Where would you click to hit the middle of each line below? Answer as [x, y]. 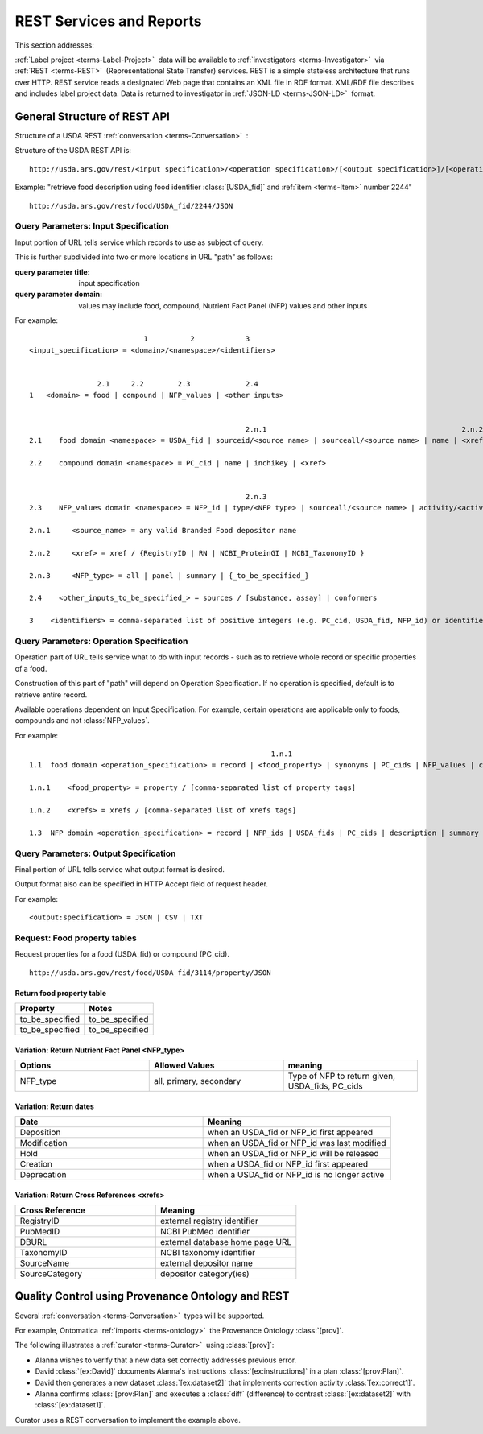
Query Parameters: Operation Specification [101, 641]
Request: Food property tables [76, 938]
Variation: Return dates [54, 1106]
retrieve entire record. [51, 694]
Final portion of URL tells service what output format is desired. [120, 869]
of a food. [31, 668]
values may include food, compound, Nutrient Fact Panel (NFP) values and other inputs [223, 305]
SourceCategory [51, 1274]
